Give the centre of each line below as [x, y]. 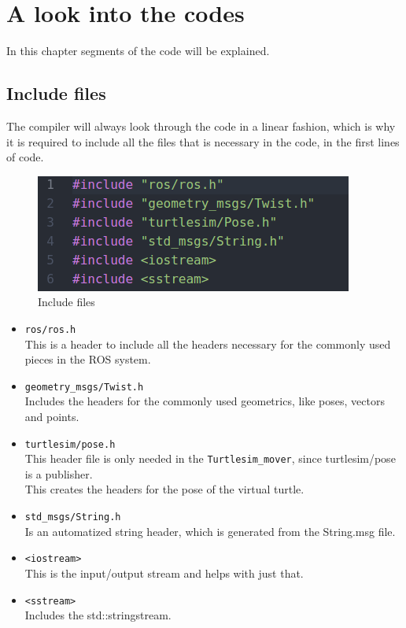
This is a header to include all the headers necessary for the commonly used [208, 344]
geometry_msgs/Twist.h [84, 387]
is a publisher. [59, 473]
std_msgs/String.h [73, 517]
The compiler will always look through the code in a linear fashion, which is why [201, 126]
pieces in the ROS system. [88, 359]
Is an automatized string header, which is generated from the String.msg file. [210, 531]
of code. [25, 157]
